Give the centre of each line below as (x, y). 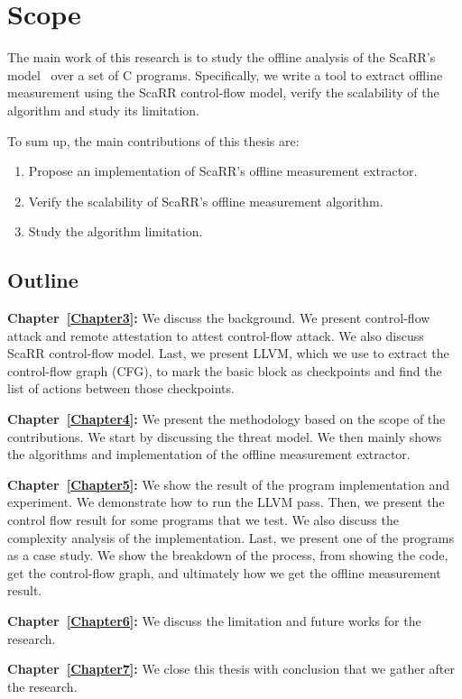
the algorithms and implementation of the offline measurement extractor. (209, 454)
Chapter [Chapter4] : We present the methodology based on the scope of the (226, 419)
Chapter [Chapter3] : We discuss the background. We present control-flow (219, 318)
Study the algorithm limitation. (115, 231)
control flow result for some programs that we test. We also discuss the (203, 520)
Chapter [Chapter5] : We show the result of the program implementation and (228, 484)
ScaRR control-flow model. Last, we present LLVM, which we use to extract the (228, 353)
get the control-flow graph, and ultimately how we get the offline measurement (224, 572)
